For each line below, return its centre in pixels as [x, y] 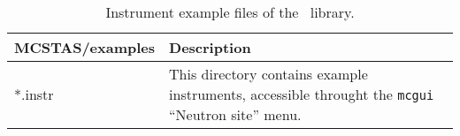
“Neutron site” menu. [235, 114]
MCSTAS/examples [85, 47]
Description [210, 47]
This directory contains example [268, 74]
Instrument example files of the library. [230, 12]
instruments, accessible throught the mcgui [302, 94]
